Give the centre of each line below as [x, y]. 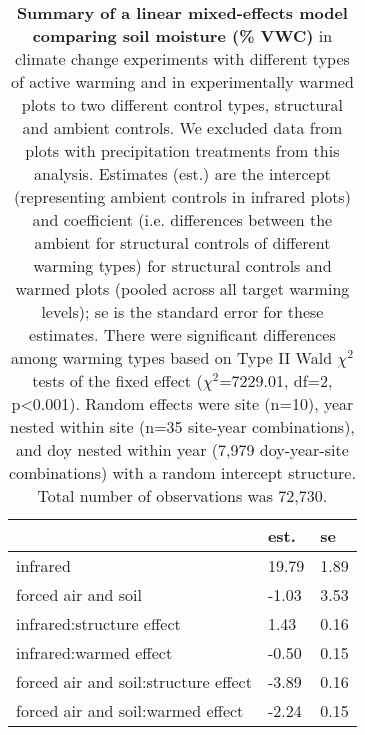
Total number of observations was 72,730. [182, 495]
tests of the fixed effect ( [117, 380]
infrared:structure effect [98, 623]
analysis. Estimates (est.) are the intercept [182, 173]
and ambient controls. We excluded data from [182, 127]
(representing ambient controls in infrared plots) [182, 196]
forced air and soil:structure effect [134, 681]
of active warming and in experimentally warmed [182, 81]
